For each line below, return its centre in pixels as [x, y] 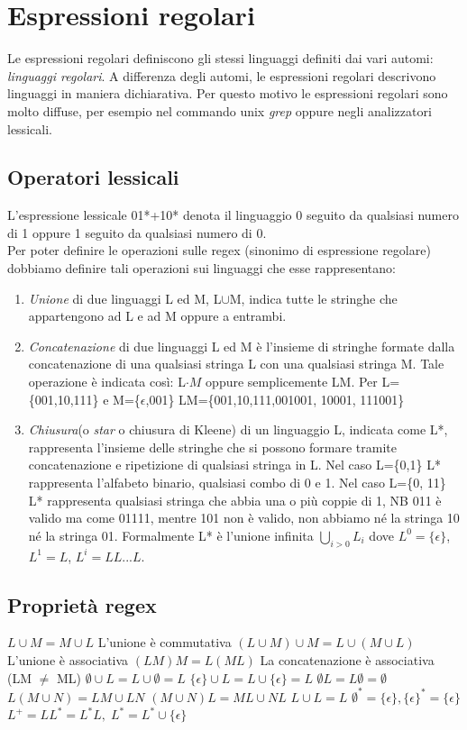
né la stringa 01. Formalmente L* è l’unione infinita [171, 535]
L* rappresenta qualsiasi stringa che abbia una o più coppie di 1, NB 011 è [235, 500]
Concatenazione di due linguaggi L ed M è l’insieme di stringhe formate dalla [242, 346]
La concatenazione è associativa [347, 659]
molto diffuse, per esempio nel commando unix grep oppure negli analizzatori [220, 110]
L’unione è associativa [68, 659]
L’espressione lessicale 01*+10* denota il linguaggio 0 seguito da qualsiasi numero [233, 215]
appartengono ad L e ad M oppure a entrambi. [157, 316]
